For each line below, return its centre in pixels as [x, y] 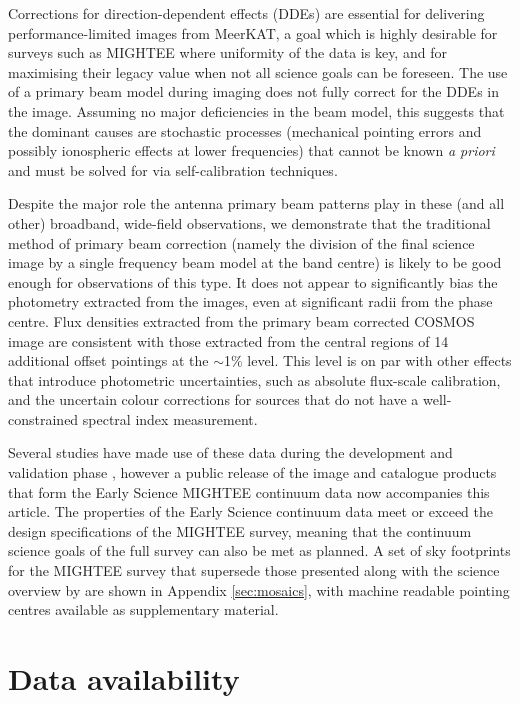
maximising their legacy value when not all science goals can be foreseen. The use [258, 71]
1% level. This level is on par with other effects [367, 360]
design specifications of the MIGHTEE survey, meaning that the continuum [240, 530]
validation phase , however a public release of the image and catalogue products [252, 472]
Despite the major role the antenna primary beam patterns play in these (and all [256, 203]
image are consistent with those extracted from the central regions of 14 [228, 340]
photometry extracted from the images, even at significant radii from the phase [250, 301]
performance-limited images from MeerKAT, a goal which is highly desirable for [253, 32]
